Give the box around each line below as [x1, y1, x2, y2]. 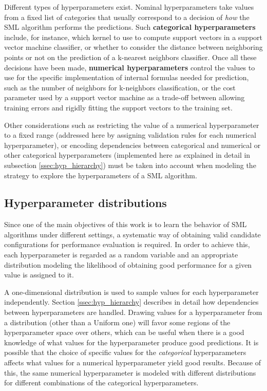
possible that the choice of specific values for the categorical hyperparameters [4, 347, 246, 358]
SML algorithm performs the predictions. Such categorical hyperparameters [4, 22, 256, 32]
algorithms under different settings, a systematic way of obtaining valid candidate [4, 229, 261, 239]
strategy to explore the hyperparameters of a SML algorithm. [4, 170, 197, 180]
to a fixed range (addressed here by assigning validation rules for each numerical [4, 129, 257, 140]
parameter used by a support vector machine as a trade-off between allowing [4, 92, 245, 103]
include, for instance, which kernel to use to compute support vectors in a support [4, 31, 263, 42]
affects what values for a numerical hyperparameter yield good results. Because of [4, 357, 261, 368]
